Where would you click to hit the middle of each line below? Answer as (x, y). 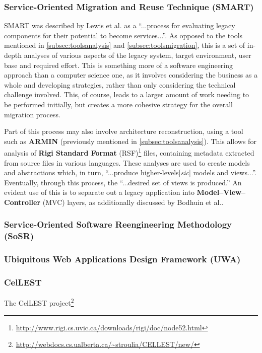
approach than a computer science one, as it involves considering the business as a (131, 75)
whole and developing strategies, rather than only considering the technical (120, 84)
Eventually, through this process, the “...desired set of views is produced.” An (123, 182)
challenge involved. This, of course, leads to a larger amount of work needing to (127, 94)
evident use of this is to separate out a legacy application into (99, 192)
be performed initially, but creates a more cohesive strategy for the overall (118, 104)
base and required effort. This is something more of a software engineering (119, 65)
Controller (22, 202)
